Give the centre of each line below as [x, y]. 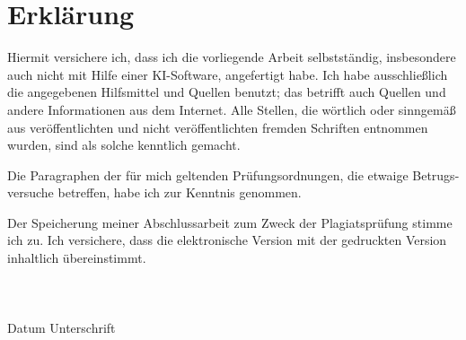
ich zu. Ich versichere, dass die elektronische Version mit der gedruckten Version [227, 240]
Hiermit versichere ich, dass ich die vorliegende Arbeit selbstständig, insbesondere [232, 57]
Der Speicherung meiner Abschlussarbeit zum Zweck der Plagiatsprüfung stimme [230, 222]
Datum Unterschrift [62, 328]
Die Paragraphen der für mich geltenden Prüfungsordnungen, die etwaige [208, 174]
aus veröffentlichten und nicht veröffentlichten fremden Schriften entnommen [218, 127]
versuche [31, 192]
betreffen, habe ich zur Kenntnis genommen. [180, 192]
